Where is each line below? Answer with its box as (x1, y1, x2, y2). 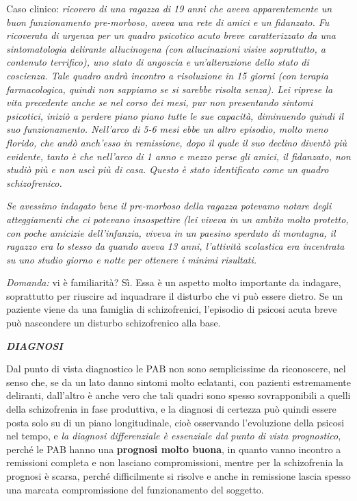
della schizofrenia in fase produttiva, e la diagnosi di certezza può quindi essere (6, 402, 336, 416)
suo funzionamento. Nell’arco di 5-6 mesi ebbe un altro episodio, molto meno (6, 122, 328, 136)
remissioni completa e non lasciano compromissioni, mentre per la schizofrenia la (6, 455, 343, 470)
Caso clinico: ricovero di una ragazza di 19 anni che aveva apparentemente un (6, 1, 332, 15)
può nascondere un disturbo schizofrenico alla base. (6, 316, 221, 330)
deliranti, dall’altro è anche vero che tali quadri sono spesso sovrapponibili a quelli (6, 388, 351, 402)
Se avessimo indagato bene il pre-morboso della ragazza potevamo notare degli (6, 198, 332, 213)
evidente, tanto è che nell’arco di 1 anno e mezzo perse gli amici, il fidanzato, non (6, 149, 351, 163)
